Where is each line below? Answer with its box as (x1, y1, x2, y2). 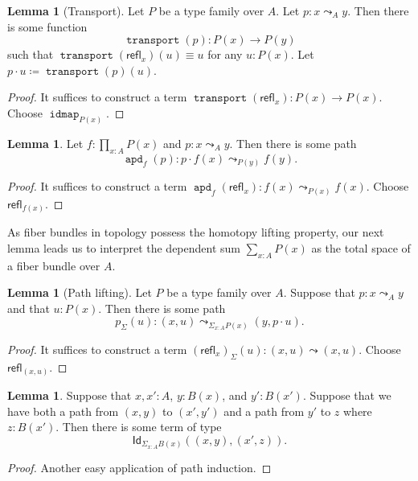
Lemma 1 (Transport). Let (7, 2, 145, 18)
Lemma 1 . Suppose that (7, 387, 132, 404)
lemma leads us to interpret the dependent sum (7, 239, 241, 256)
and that (7, 299, 50, 316)
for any (207, 46, 243, 63)
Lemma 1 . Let (7, 134, 84, 151)
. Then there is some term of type (55, 418, 222, 435)
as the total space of (311, 239, 411, 256)
